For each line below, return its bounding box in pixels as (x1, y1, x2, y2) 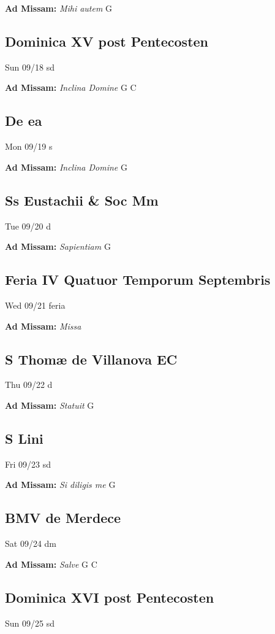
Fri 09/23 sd (5, 457, 51, 470)
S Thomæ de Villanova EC (5, 349, 178, 368)
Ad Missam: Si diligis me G (5, 478, 116, 491)
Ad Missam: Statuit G (5, 398, 94, 411)
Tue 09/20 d (5, 219, 51, 232)
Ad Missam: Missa (5, 319, 81, 332)
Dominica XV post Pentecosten (5, 31, 209, 50)
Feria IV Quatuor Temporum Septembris (5, 270, 271, 289)
